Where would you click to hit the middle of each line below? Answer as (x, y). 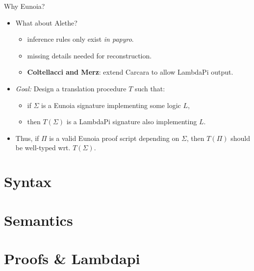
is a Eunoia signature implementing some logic (111, 105)
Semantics (38, 220)
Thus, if (27, 138)
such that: (150, 88)
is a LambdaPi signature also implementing (132, 122)
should (240, 138)
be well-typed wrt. (43, 148)
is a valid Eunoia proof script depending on (114, 138)
